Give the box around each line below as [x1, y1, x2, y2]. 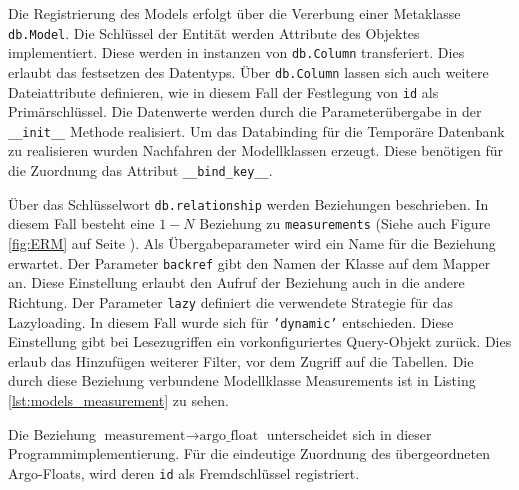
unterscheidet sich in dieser [266, 423, 432, 444]
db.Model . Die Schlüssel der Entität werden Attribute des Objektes [8, 22, 420, 43]
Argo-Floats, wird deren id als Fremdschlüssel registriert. [8, 462, 360, 483]
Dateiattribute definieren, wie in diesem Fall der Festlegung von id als [8, 81, 439, 102]
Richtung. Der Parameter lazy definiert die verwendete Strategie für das [8, 291, 453, 312]
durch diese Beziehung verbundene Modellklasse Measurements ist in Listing [8, 370, 476, 391]
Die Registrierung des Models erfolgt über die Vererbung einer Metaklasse [8, 3, 461, 23]
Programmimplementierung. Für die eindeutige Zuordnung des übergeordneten [8, 443, 490, 464]
